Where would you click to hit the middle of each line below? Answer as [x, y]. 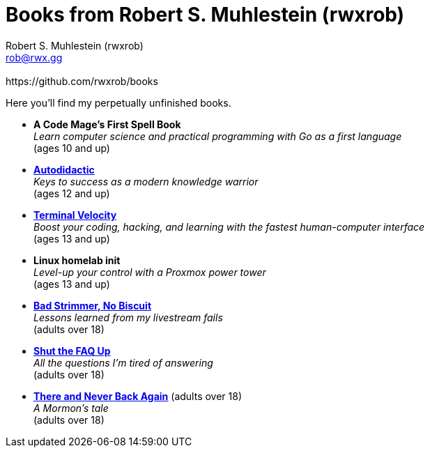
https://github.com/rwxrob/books [82, 81]
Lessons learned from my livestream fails [128, 317]
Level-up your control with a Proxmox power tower [150, 272]
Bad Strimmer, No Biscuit [93, 305]
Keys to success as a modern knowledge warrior [146, 181]
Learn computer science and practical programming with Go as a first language [218, 136]
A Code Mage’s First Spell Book [107, 124]
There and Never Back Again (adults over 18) [138, 396]
